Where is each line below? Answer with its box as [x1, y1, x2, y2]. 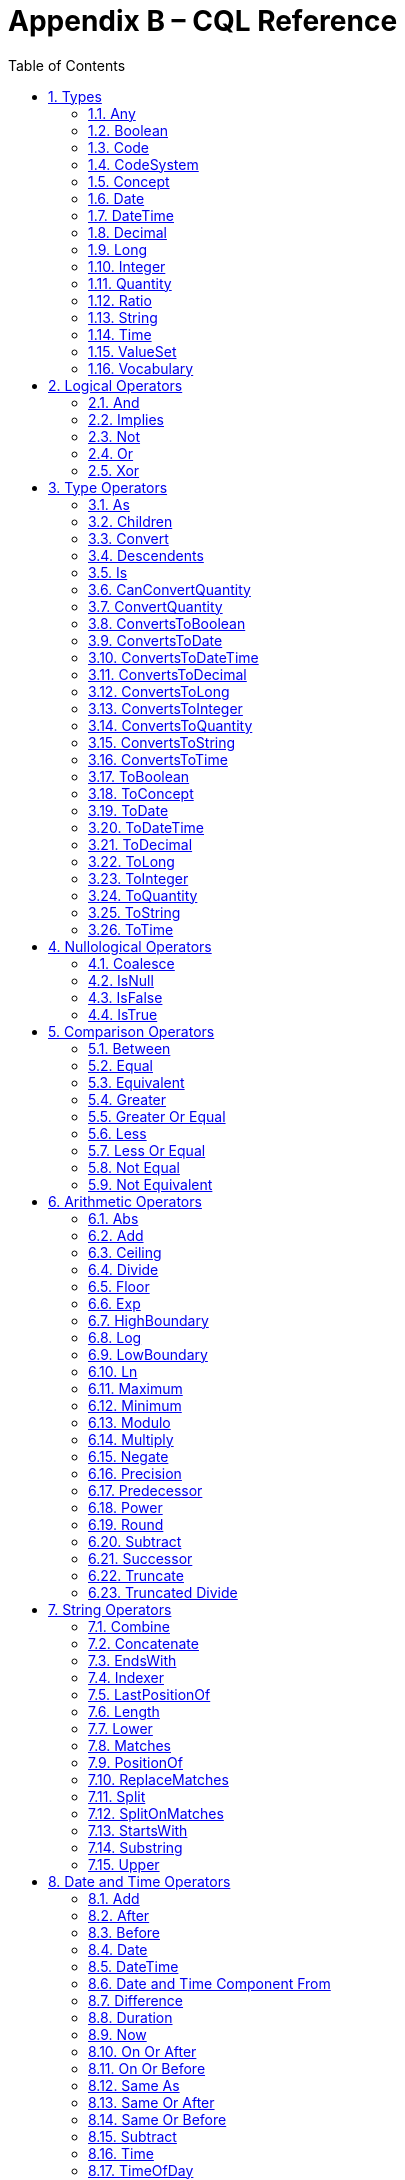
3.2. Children [88, 512, 173, 530]
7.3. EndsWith [88, 1651, 177, 1669]
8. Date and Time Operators [48, 1872, 231, 1890]
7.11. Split [88, 1787, 146, 1805]
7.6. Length [88, 1702, 160, 1720]
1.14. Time [88, 325, 152, 343]
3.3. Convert [88, 529, 169, 547]
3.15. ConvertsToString [88, 733, 236, 751]
